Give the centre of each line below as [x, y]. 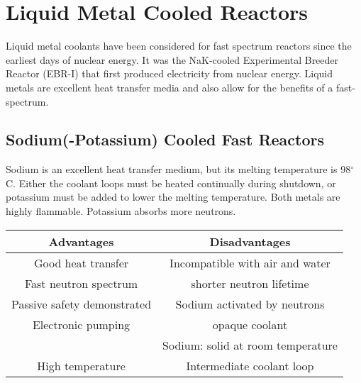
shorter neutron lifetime [250, 283]
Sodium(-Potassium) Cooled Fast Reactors [165, 139]
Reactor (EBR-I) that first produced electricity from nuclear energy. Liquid [170, 73]
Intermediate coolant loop [250, 365]
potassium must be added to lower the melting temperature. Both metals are [173, 197]
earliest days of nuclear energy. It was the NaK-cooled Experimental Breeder [172, 59]
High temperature [81, 365]
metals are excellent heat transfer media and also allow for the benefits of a [170, 87]
